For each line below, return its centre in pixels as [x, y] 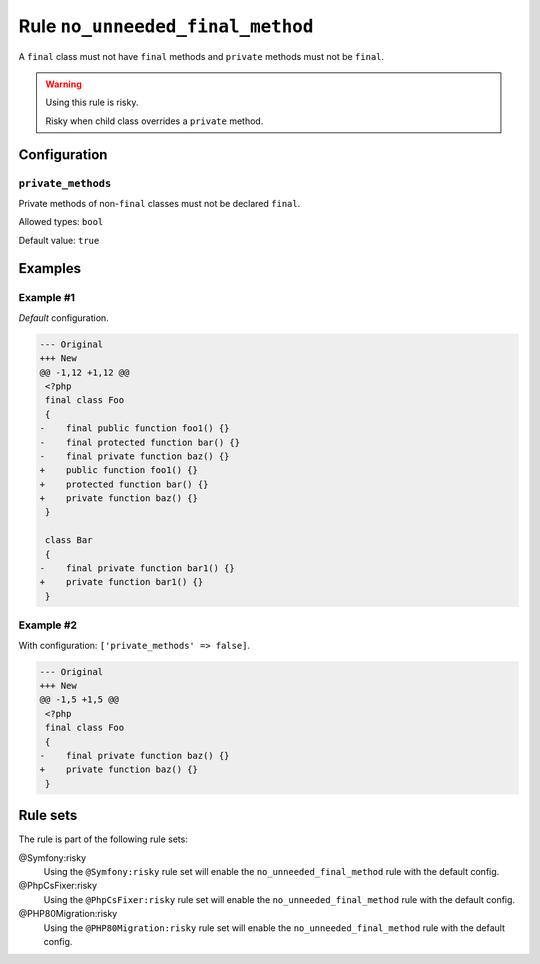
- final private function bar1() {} [137, 568]
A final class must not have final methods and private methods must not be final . [201, 56]
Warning [63, 84]
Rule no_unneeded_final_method [166, 26]
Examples [50, 268]
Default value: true [59, 240]
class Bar [69, 540]
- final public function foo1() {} [134, 428]
